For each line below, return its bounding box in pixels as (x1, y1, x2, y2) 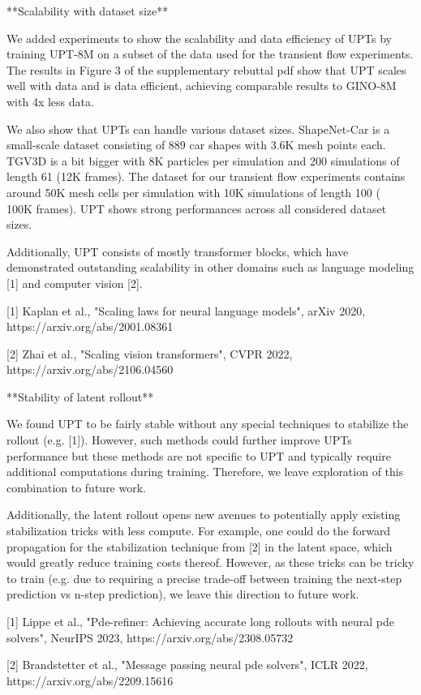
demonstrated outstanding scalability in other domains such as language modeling (6, 259, 415, 276)
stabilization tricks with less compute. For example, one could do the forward (6, 522, 391, 539)
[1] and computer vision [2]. (6, 274, 143, 291)
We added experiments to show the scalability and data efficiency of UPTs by (6, 29, 392, 46)
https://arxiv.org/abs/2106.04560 (6, 361, 174, 378)
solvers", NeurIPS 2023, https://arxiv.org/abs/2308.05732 (6, 629, 294, 646)
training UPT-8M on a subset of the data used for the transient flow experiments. (6, 45, 414, 62)
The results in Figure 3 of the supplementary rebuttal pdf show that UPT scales (6, 61, 406, 78)
